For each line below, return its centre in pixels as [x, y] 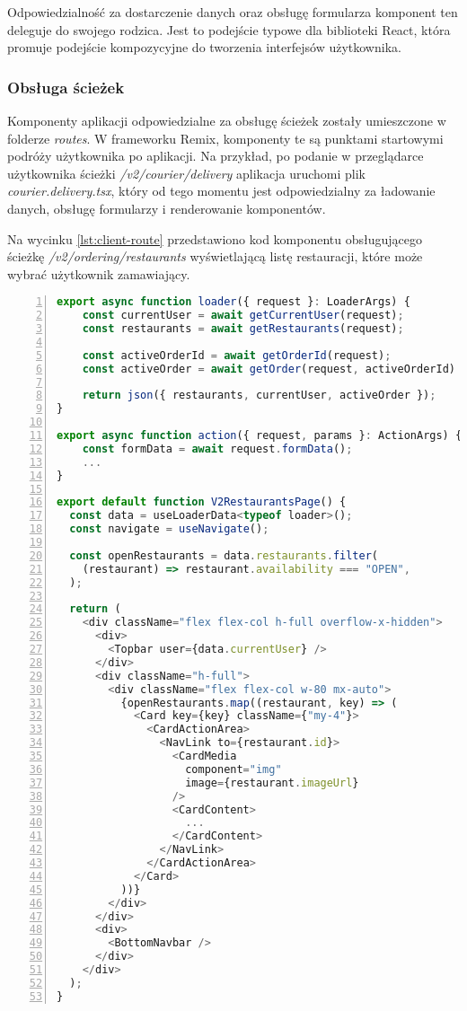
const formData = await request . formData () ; [217, 448]
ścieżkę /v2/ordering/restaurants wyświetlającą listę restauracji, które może [215, 256]
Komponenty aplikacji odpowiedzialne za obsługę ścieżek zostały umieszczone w [227, 120]
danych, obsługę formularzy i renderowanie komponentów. [167, 208]
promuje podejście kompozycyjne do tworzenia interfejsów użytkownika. [204, 47]
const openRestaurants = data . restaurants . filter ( [224, 555]
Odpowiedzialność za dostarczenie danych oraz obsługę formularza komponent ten [233, 12]
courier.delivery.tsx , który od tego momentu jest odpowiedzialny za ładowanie [221, 191]
